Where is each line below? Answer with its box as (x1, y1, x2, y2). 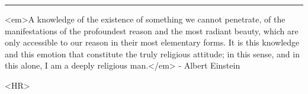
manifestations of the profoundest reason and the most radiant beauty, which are (5, 24, 299, 37)
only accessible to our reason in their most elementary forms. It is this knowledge (5, 36, 300, 48)
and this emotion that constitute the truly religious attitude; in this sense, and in (5, 47, 300, 60)
